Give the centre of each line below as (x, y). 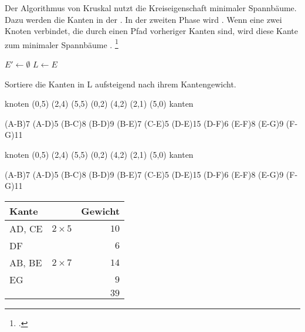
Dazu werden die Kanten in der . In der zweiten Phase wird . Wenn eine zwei (143, 19)
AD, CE (26, 228)
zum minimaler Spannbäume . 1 (62, 43)
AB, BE (26, 262)
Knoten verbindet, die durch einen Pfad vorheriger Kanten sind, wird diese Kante (151, 31)
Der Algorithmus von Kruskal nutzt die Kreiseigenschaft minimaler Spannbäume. (151, 8)
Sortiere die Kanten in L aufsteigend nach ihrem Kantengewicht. (121, 84)
